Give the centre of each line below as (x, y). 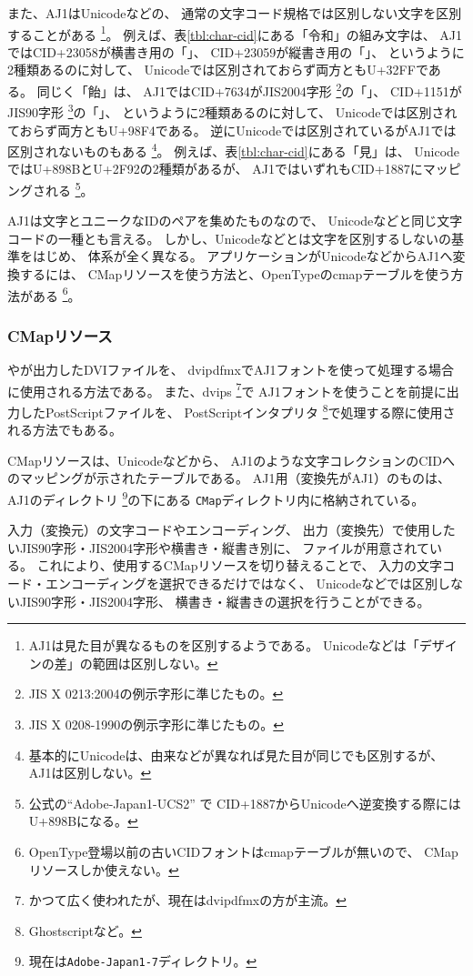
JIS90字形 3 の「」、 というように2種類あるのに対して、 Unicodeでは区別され (232, 111)
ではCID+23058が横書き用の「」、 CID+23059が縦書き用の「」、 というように (236, 51)
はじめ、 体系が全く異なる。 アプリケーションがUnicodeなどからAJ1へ (242, 256)
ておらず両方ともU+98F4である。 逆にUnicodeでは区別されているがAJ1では (232, 130)
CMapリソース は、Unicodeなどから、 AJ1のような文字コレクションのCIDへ (231, 460)
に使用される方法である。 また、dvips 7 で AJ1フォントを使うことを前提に (227, 389)
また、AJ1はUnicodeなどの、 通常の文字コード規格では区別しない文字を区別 (235, 13)
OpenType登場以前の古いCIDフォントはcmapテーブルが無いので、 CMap (243, 851)
